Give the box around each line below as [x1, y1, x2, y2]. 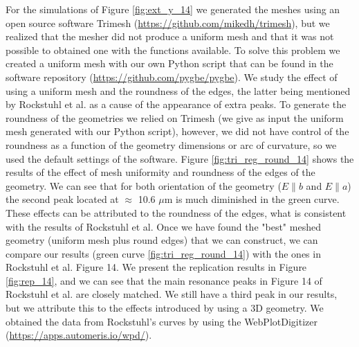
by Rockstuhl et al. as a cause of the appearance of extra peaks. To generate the [6, 97, 347, 112]
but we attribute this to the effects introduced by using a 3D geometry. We [6, 301, 324, 315]
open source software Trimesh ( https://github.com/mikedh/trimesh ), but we [6, 15, 330, 30]
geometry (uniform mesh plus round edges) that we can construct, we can [6, 233, 318, 247]
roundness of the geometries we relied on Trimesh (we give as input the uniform [6, 110, 344, 125]
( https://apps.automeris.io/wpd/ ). [6, 328, 152, 342]
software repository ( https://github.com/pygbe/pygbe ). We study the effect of [6, 69, 338, 84]
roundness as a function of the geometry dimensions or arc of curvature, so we [6, 137, 337, 152]
